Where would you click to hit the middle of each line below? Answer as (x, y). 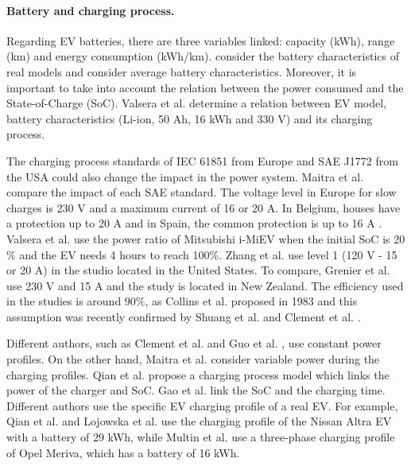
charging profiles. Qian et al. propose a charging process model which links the (198, 374)
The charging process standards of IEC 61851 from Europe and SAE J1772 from (202, 160)
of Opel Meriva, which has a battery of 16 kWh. (123, 452)
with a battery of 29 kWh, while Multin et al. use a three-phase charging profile (201, 437)
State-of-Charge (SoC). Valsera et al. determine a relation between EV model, (196, 103)
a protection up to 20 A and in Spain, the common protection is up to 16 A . (194, 223)
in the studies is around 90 (71, 301)
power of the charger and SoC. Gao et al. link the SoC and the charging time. (196, 390)
